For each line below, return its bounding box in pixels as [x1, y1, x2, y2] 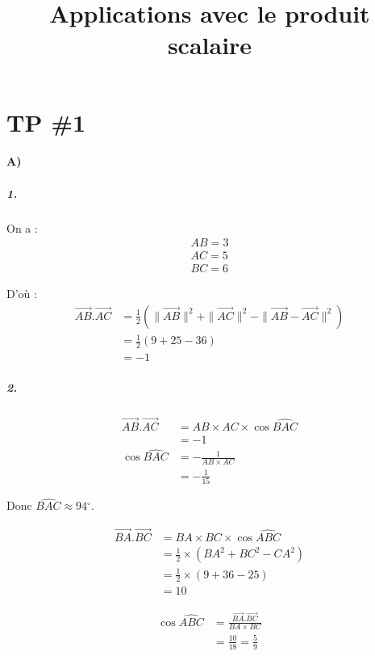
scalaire [167, 28, 252, 61]
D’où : [6, 285, 37, 302]
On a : [6, 219, 38, 236]
